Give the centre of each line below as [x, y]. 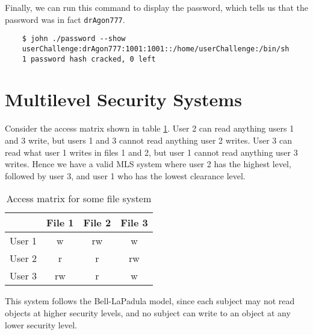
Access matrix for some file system [79, 199]
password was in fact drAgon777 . [65, 19]
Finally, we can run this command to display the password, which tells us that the [156, 7]
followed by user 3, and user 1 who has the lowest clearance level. [125, 175]
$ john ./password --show [74, 39]
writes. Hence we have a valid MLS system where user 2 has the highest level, [148, 164]
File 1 [60, 223]
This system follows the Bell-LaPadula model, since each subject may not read [150, 301]
